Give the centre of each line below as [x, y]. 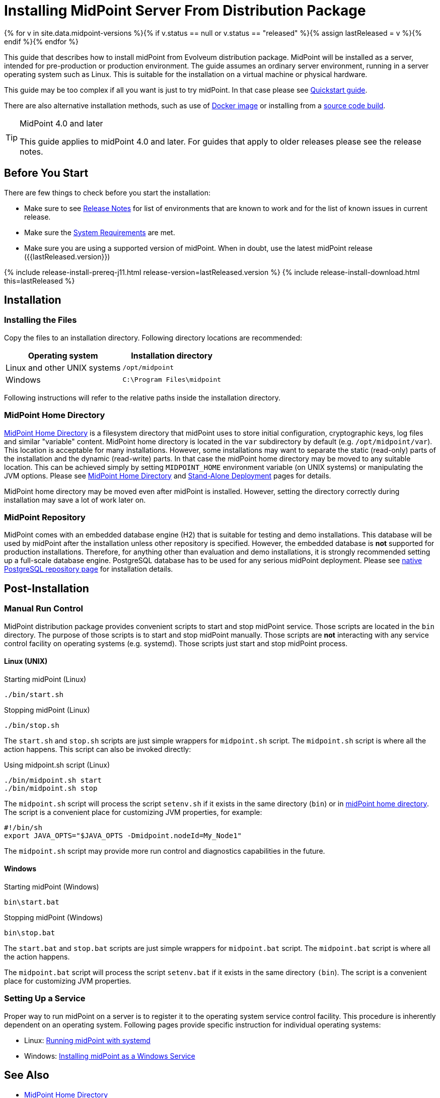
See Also [27, 1075]
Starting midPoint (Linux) [45, 679]
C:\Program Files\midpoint [172, 380]
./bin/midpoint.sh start [53, 780]
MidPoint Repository [45, 517]
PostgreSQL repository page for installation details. [89, 569]
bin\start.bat [32, 902]
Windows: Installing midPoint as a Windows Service [110, 1056]
